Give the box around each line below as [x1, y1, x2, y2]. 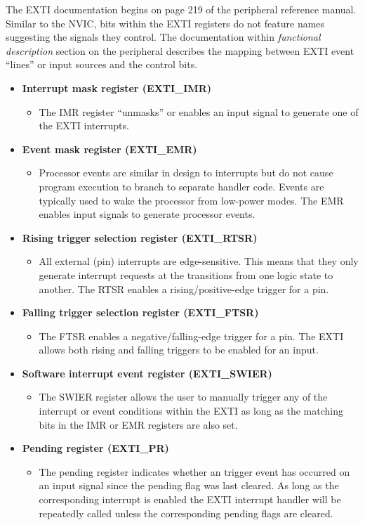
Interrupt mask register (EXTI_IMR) [22, 80, 212, 95]
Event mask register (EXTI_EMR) [22, 141, 197, 156]
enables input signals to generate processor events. [39, 207, 255, 221]
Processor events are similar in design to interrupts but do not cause [39, 165, 333, 180]
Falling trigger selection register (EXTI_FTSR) [22, 305, 259, 320]
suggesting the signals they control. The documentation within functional [6, 30, 321, 44]
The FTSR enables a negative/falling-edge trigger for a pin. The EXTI [39, 328, 344, 343]
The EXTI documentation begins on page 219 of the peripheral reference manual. [6, 2, 357, 16]
